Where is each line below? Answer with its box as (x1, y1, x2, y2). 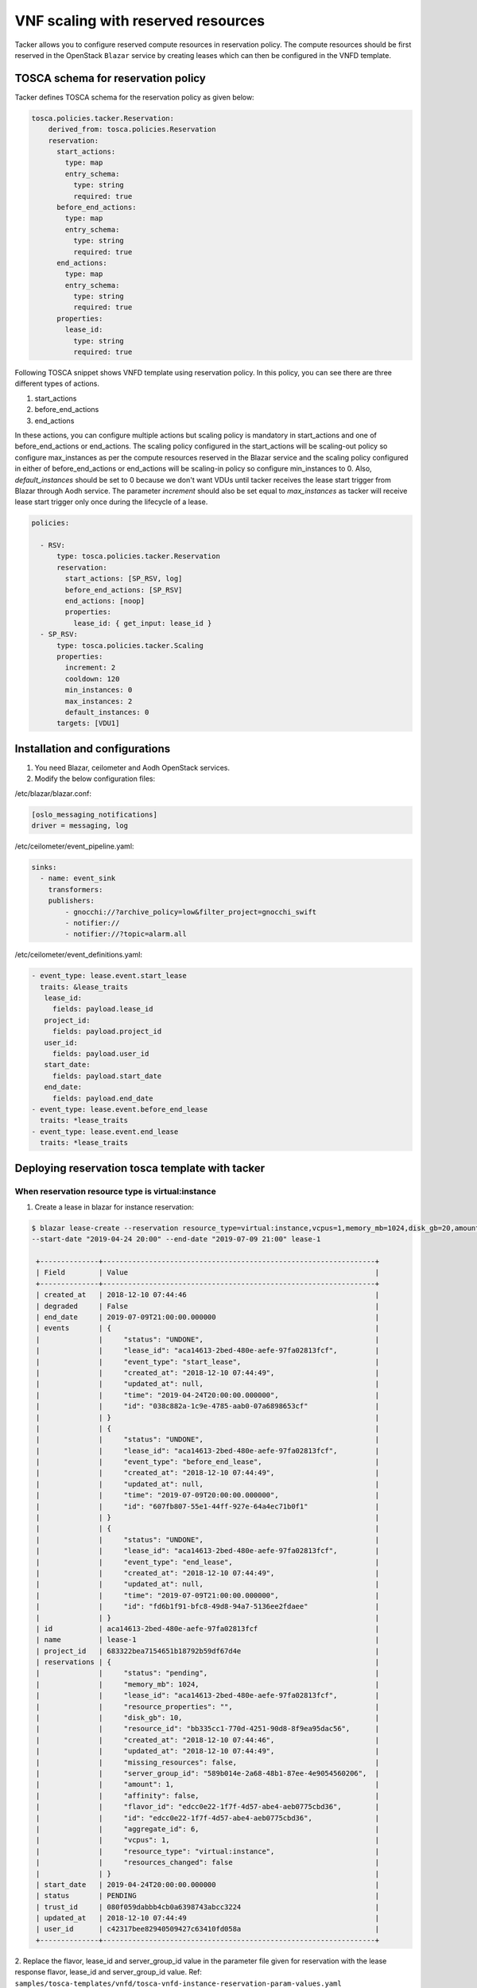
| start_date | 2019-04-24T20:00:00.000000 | (36, 1880, 380, 1889)
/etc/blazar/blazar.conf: (14, 788, 91, 798)
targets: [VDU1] (56, 719, 120, 728)
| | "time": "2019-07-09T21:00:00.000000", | (36, 1590, 380, 1600)
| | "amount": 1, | (36, 1780, 380, 1789)
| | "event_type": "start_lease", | (36, 1357, 380, 1366)
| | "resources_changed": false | (36, 1858, 380, 1867)
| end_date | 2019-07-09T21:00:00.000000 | (36, 1312, 380, 1322)
